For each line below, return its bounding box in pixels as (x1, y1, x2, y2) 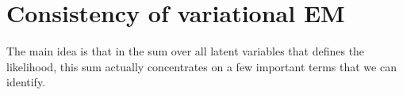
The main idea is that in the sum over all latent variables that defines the (6, 43, 365, 59)
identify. (6, 74, 46, 90)
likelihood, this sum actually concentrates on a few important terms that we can (6, 58, 397, 74)
